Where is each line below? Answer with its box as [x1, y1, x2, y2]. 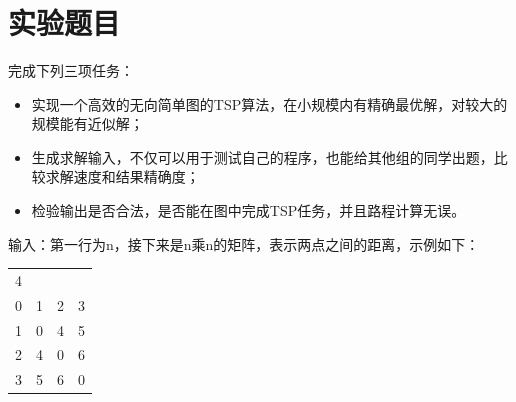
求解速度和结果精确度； [45, 166, 200, 187]
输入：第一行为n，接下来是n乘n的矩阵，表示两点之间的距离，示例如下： [8, 233, 480, 254]
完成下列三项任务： [8, 59, 134, 80]
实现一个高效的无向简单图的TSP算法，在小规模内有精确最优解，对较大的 [31, 93, 508, 114]
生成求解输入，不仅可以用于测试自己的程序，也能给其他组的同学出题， [31, 146, 494, 167]
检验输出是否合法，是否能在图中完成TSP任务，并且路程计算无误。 [31, 199, 466, 220]
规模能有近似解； [31, 113, 144, 134]
